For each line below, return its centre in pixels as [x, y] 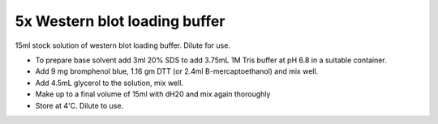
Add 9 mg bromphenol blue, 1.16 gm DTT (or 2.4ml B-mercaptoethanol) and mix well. [177, 71]
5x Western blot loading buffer [120, 21]
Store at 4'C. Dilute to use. [79, 105]
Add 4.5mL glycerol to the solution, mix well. [109, 83]
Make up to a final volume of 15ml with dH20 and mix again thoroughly [153, 94]
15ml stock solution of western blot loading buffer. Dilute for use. [123, 45]
